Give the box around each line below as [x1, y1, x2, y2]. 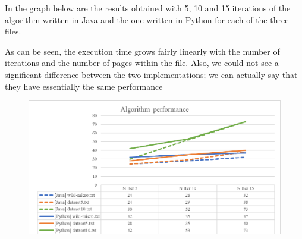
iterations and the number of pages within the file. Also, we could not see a [5, 56, 279, 69]
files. [5, 25, 21, 37]
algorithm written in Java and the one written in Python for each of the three [5, 13, 289, 26]
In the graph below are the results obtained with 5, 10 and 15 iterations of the [5, 2, 291, 14]
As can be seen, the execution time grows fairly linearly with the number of [5, 45, 280, 57]
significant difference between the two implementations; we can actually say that [5, 68, 298, 80]
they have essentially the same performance [5, 80, 163, 92]
